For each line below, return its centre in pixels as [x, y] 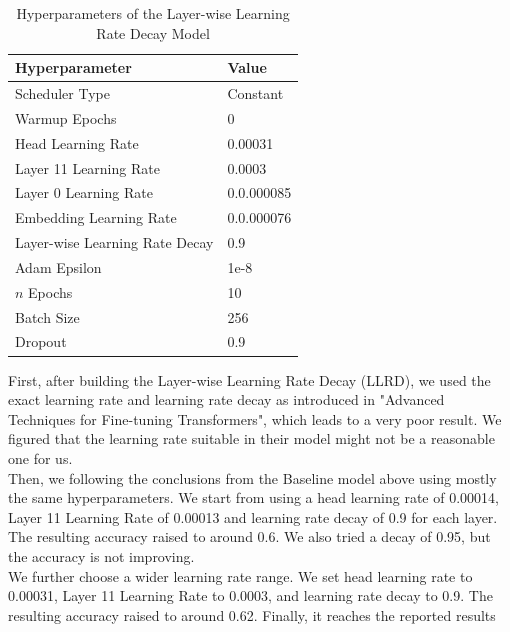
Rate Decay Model [153, 32]
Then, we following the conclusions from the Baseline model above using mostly [252, 477]
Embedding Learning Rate [96, 217]
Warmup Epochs [66, 117]
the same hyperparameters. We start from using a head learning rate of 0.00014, [253, 497]
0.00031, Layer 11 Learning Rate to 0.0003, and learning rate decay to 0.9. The [250, 595]
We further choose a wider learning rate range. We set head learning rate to [240, 575]
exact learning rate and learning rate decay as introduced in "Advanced [226, 399]
